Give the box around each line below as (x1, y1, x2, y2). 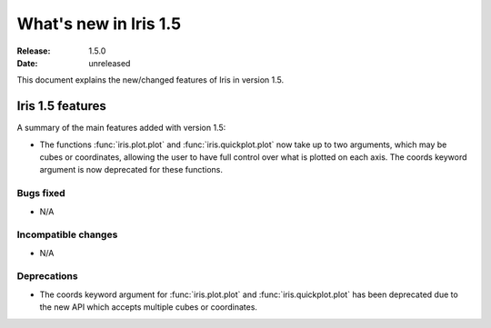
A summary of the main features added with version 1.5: (16, 123, 226, 134)
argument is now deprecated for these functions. (39, 164, 223, 175)
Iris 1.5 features (16, 98, 106, 114)
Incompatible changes (16, 228, 118, 241)
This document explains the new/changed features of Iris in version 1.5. (16, 75, 285, 85)
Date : (16, 57, 38, 68)
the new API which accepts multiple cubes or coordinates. (39, 302, 258, 313)
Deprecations (16, 270, 78, 283)
